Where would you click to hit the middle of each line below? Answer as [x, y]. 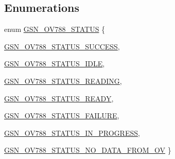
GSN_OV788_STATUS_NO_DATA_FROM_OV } [88, 150]
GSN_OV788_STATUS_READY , [59, 98]
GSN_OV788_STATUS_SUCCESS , [62, 46]
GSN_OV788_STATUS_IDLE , [55, 64]
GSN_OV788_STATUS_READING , [63, 81]
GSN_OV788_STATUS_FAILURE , [62, 116]
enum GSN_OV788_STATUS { [55, 29]
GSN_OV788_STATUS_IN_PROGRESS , [72, 132]
